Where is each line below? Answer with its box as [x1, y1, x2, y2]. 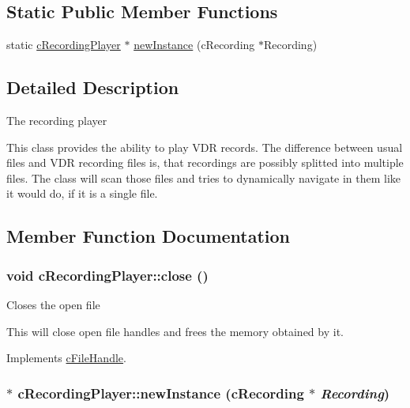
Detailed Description [6, 75, 179, 100]
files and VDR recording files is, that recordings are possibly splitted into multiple [6, 154, 404, 171]
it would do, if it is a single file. [6, 185, 158, 202]
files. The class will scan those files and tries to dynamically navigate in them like [6, 169, 401, 186]
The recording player [6, 112, 107, 128]
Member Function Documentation [6, 224, 291, 248]
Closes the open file [6, 296, 100, 312]
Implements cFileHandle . [6, 349, 126, 366]
